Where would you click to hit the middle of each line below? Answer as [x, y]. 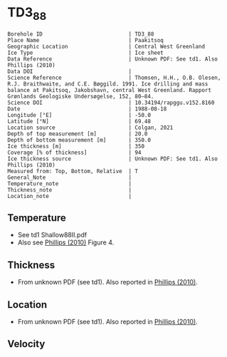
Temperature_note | [70, 183]
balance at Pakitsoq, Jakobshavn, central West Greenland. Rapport [110, 90]
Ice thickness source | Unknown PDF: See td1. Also [113, 159]
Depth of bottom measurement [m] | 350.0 [79, 140]
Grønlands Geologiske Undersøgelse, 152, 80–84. [81, 96]
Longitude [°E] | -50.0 [79, 115]
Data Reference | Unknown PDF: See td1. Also [113, 59]
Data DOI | [70, 71]
